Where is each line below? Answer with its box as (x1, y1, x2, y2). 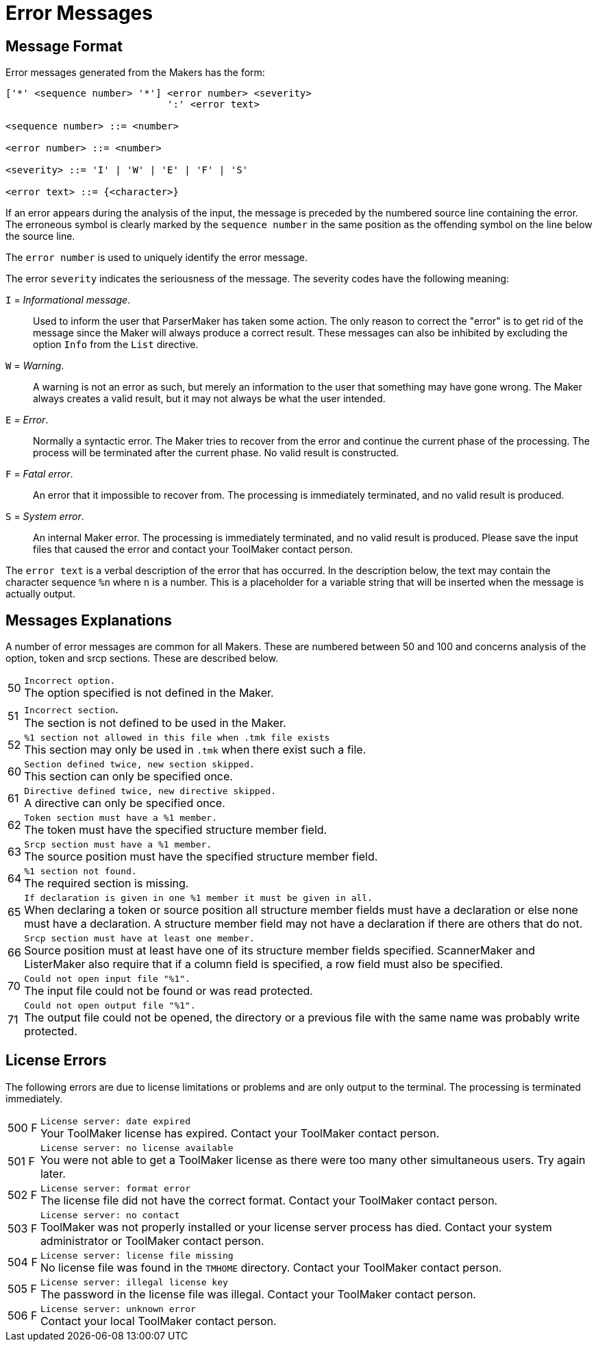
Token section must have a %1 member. (24, 813, 218, 824)
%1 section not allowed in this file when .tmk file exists (24, 732, 330, 743)
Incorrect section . (24, 702, 119, 717)
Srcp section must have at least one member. (24, 933, 255, 944)
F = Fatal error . (5, 468, 73, 480)
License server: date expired (40, 1115, 191, 1126)
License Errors (5, 1052, 107, 1070)
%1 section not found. (24, 866, 137, 877)
